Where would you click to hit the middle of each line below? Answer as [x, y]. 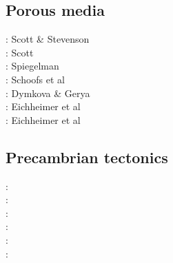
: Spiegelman [32, 66]
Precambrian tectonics [87, 157]
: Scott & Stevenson [48, 39]
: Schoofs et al [35, 79]
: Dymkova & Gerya [48, 93]
